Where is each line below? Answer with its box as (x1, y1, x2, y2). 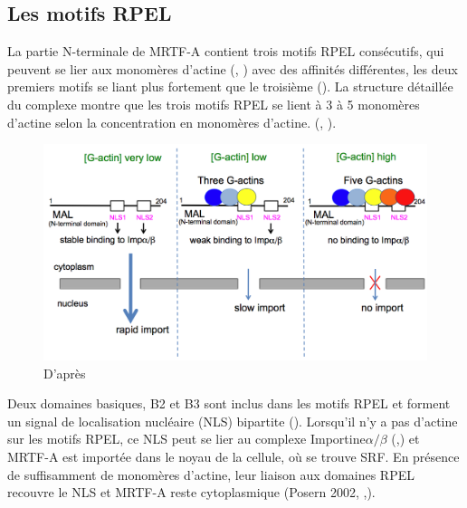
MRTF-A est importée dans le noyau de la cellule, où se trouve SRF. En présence (7, 447, 460, 466)
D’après (43, 363, 86, 382)
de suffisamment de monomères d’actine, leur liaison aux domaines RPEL (7, 465, 415, 484)
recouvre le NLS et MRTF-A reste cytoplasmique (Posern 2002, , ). (7, 483, 376, 502)
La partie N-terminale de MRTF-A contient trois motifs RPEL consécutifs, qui (7, 42, 444, 61)
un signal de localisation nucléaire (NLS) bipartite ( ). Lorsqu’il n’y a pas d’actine (7, 411, 458, 430)
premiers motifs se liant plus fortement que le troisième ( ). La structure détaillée (7, 77, 453, 96)
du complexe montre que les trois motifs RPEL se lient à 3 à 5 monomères (7, 94, 420, 113)
